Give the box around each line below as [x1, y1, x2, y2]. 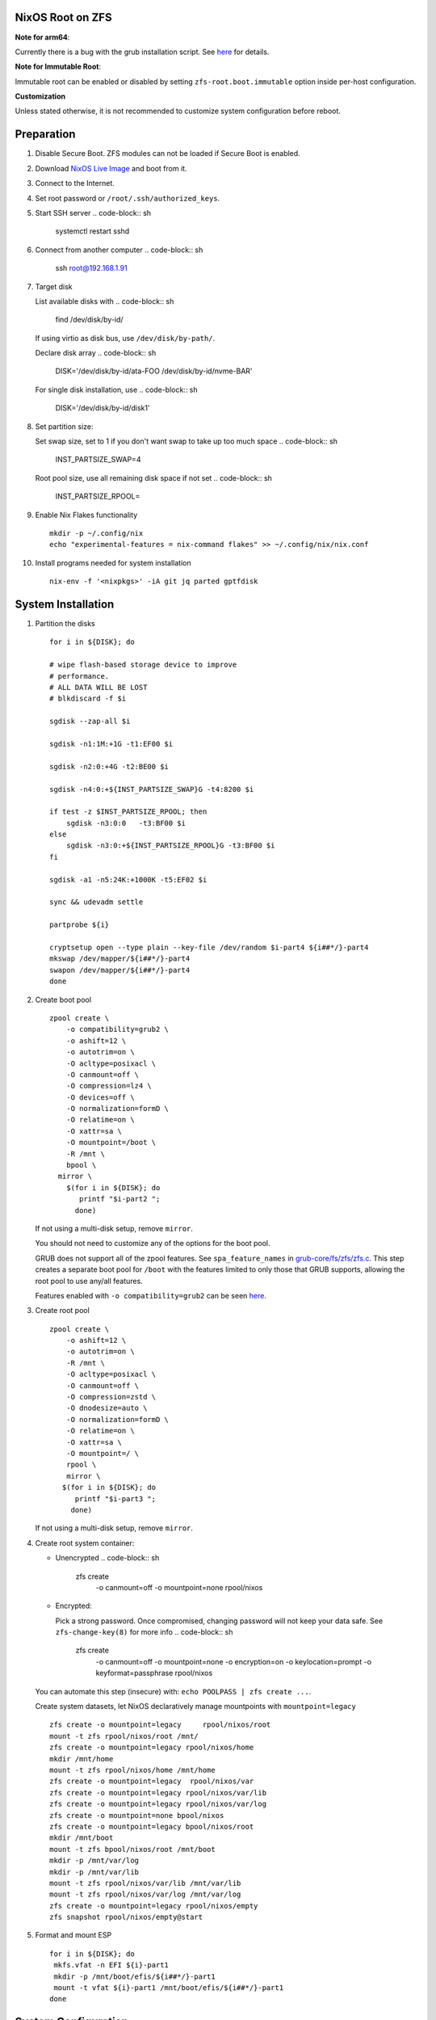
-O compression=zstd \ [65, 1392, 157, 1402]
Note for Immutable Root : [15, 61, 101, 72]
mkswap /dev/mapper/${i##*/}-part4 [49, 954, 191, 963]
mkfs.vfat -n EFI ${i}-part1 [53, 1960, 170, 1970]
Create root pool [35, 1306, 90, 1315]
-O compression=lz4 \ [65, 1081, 153, 1091]
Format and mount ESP [35, 1930, 112, 1940]
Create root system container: [35, 1538, 135, 1547]
